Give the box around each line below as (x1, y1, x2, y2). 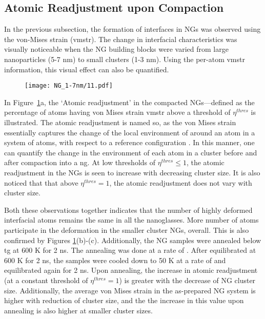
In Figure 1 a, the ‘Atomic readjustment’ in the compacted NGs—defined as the (4, 96, 255, 107)
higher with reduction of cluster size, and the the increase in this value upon (4, 295, 244, 306)
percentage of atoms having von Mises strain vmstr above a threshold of (4, 107, 231, 117)
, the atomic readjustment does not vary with (109, 177, 252, 188)
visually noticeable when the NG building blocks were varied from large (4, 44, 229, 54)
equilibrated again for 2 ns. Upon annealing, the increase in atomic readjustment (4, 265, 258, 275)
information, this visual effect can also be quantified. (4, 64, 169, 74)
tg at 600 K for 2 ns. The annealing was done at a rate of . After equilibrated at (4, 245, 256, 255)
